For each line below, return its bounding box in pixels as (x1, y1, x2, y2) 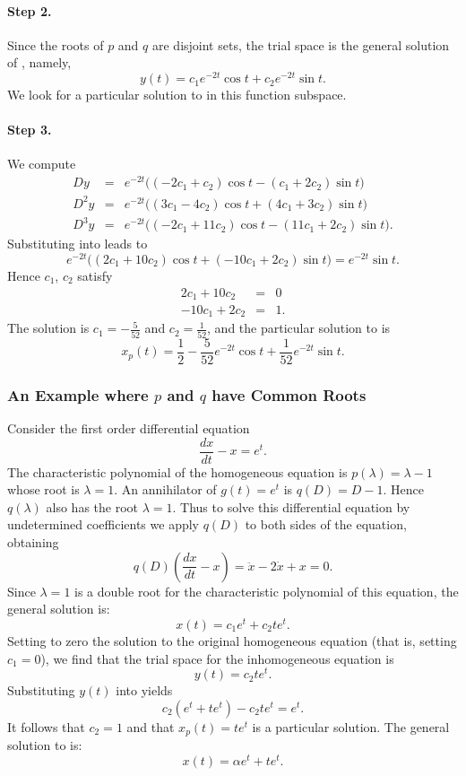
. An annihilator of (114, 480, 217, 499)
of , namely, (7, 53, 72, 72)
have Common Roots (211, 383, 367, 405)
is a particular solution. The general (252, 717, 450, 736)
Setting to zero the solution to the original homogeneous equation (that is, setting (7, 631, 457, 650)
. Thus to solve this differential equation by (172, 497, 410, 516)
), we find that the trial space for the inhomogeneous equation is (40, 649, 394, 667)
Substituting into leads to (7, 234, 148, 253)
